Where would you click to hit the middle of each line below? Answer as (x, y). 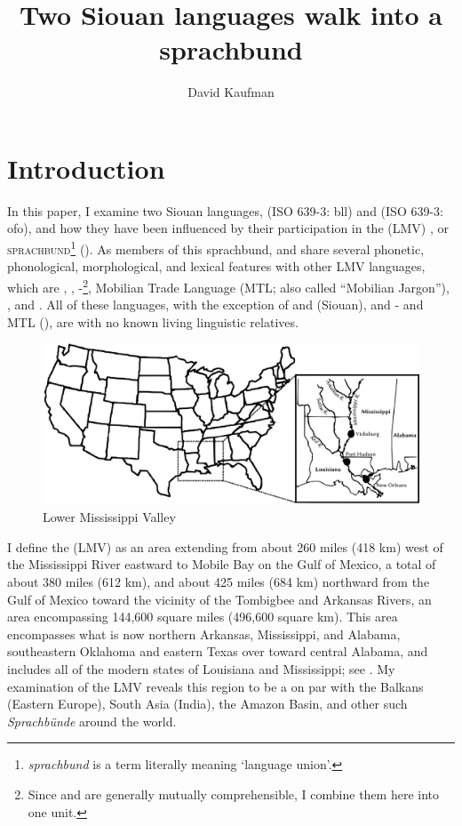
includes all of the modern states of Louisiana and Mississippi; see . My (201, 669)
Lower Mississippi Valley (109, 517)
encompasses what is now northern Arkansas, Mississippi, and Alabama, (204, 634)
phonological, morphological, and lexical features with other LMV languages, (216, 266)
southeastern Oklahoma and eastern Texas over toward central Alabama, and (218, 651)
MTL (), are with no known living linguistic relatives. (153, 321)
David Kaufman (231, 92)
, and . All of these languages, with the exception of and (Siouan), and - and (215, 305)
